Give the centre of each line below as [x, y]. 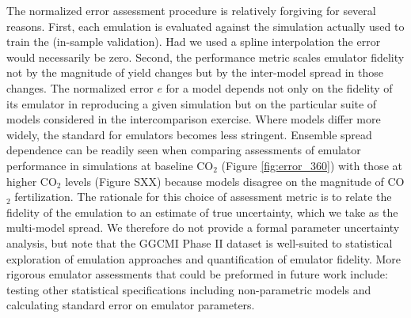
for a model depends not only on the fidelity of [279, 87]
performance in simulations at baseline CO [110, 165]
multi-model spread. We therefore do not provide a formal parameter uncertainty [203, 227]
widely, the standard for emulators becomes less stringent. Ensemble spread [189, 134]
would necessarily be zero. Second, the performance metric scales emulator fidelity [205, 57]
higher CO [32, 181]
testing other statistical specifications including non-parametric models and [189, 289]
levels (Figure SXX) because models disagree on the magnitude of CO [235, 181]
